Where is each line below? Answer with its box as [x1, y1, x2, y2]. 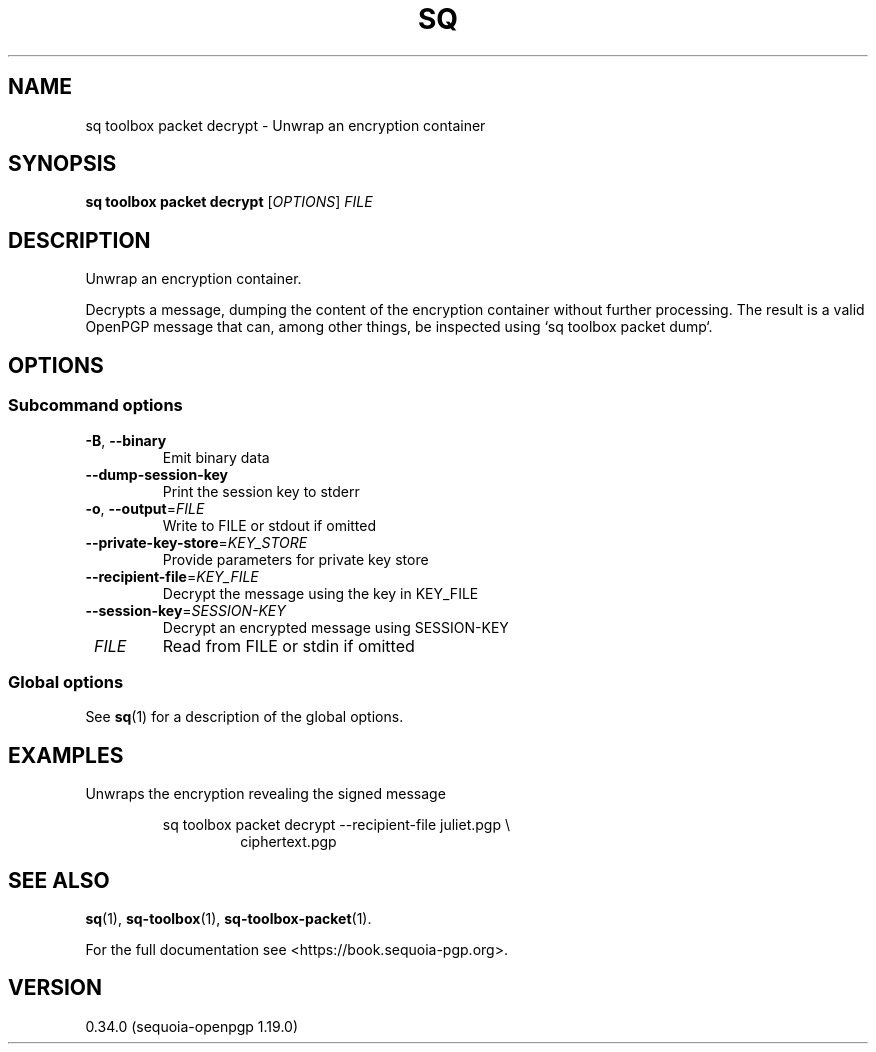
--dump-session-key [85, 465, 229, 483]
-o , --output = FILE [85, 499, 205, 517]
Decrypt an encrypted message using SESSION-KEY [162, 618, 509, 636]
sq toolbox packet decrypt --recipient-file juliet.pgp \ [162, 816, 510, 834]
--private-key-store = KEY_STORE [85, 533, 308, 551]
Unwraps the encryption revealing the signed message [85, 785, 446, 803]
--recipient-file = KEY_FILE [85, 567, 259, 585]
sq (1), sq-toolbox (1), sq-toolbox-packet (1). [85, 909, 372, 927]
